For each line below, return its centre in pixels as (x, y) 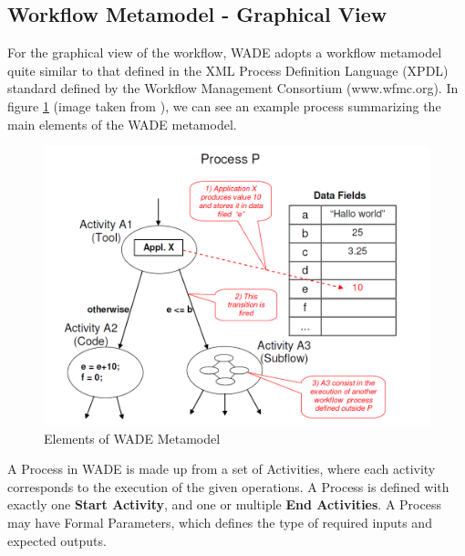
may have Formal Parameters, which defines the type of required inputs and (220, 523)
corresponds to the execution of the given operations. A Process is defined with (228, 486)
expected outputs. (57, 540)
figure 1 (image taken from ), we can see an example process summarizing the (224, 105)
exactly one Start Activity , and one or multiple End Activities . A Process (224, 504)
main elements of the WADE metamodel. (122, 124)
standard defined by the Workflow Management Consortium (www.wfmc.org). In (233, 88)
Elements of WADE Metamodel (132, 438)
